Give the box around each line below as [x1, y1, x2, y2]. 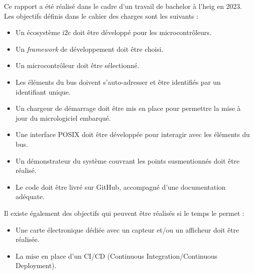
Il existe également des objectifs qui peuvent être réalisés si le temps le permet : [4, 207, 245, 218]
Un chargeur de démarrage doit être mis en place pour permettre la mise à [15, 103, 241, 113]
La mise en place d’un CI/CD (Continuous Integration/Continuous [15, 250, 218, 261]
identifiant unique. [15, 86, 71, 97]
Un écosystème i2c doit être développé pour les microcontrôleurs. [15, 27, 212, 37]
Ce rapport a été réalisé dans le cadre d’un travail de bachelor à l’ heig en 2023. [4, 1, 242, 11]
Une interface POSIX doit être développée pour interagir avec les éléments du [15, 129, 250, 139]
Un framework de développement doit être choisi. [15, 43, 163, 54]
